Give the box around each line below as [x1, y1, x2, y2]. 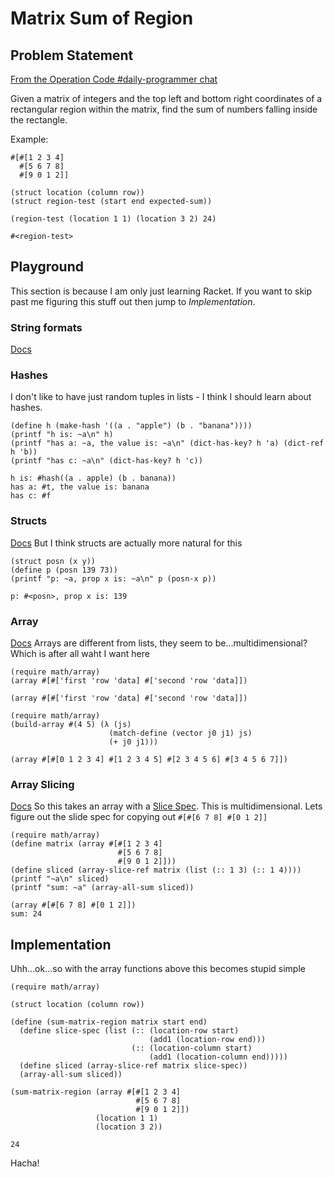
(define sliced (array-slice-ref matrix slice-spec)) [19, 1061, 248, 1071]
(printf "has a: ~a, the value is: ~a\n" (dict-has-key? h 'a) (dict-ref [10, 438, 325, 449]
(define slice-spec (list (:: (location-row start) [19, 1026, 240, 1036]
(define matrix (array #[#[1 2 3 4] [10, 839, 163, 849]
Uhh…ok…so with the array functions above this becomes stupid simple [10, 963, 306, 975]
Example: [10, 133, 49, 145]
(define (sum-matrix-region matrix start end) [10, 1017, 208, 1027]
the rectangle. [10, 114, 68, 126]
